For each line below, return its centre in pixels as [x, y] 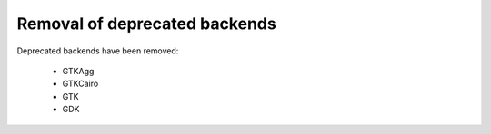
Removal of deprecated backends [146, 24]
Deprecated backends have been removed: [98, 51]
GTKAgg [78, 71]
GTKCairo [80, 84]
